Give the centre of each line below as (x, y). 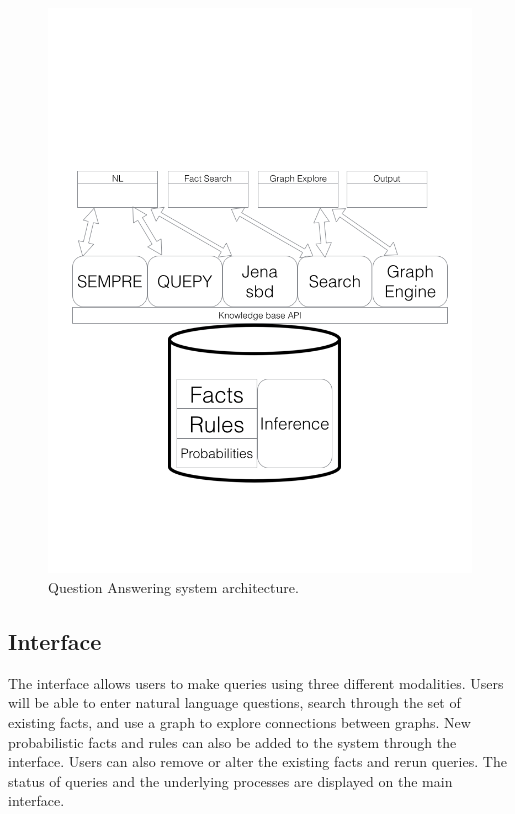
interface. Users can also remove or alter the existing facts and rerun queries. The (257, 761)
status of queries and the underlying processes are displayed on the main (230, 780)
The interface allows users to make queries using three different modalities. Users (256, 682)
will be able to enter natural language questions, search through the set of (234, 702)
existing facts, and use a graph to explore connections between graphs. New (239, 721)
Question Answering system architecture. (173, 586)
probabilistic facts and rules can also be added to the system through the (232, 741)
